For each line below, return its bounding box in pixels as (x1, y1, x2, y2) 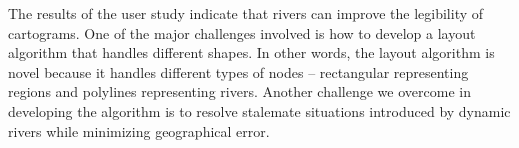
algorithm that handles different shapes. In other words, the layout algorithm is (8, 42, 495, 63)
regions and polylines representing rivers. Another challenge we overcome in (8, 81, 471, 102)
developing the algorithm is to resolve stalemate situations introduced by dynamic (8, 100, 511, 121)
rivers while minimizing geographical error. (8, 120, 270, 141)
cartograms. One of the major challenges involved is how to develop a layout (8, 22, 476, 43)
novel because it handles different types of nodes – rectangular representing (8, 61, 469, 82)
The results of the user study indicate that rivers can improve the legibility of (8, 3, 484, 23)
